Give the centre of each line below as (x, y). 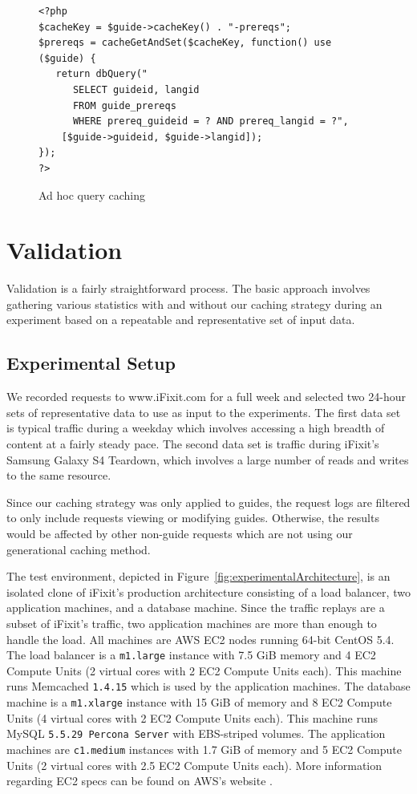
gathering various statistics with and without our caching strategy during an (194, 304)
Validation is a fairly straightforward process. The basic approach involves (188, 288)
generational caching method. (79, 549)
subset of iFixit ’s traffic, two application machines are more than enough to (192, 623)
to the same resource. (59, 475)
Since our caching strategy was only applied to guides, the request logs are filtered (208, 502)
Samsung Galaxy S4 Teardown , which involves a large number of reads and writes (208, 459)
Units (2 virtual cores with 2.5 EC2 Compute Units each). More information (194, 765)
